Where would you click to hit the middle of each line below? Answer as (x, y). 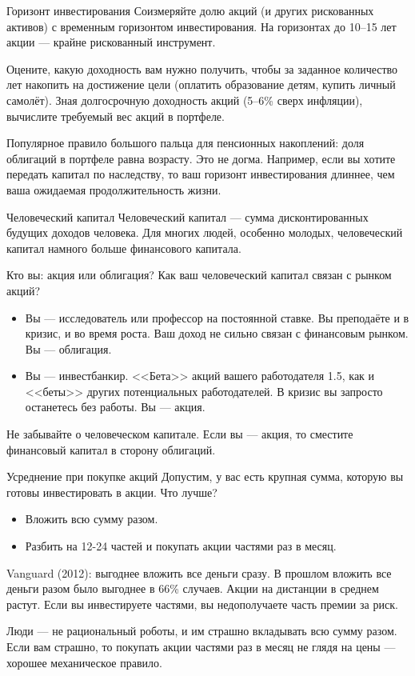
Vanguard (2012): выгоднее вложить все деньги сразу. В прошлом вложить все (199, 572)
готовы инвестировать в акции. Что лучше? (112, 492)
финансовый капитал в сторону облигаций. (111, 449)
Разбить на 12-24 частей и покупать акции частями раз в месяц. (181, 546)
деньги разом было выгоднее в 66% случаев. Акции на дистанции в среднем (193, 588)
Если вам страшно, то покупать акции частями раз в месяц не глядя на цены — (201, 646)
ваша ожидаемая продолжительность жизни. (114, 189)
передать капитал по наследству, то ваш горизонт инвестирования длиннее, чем (201, 174)
